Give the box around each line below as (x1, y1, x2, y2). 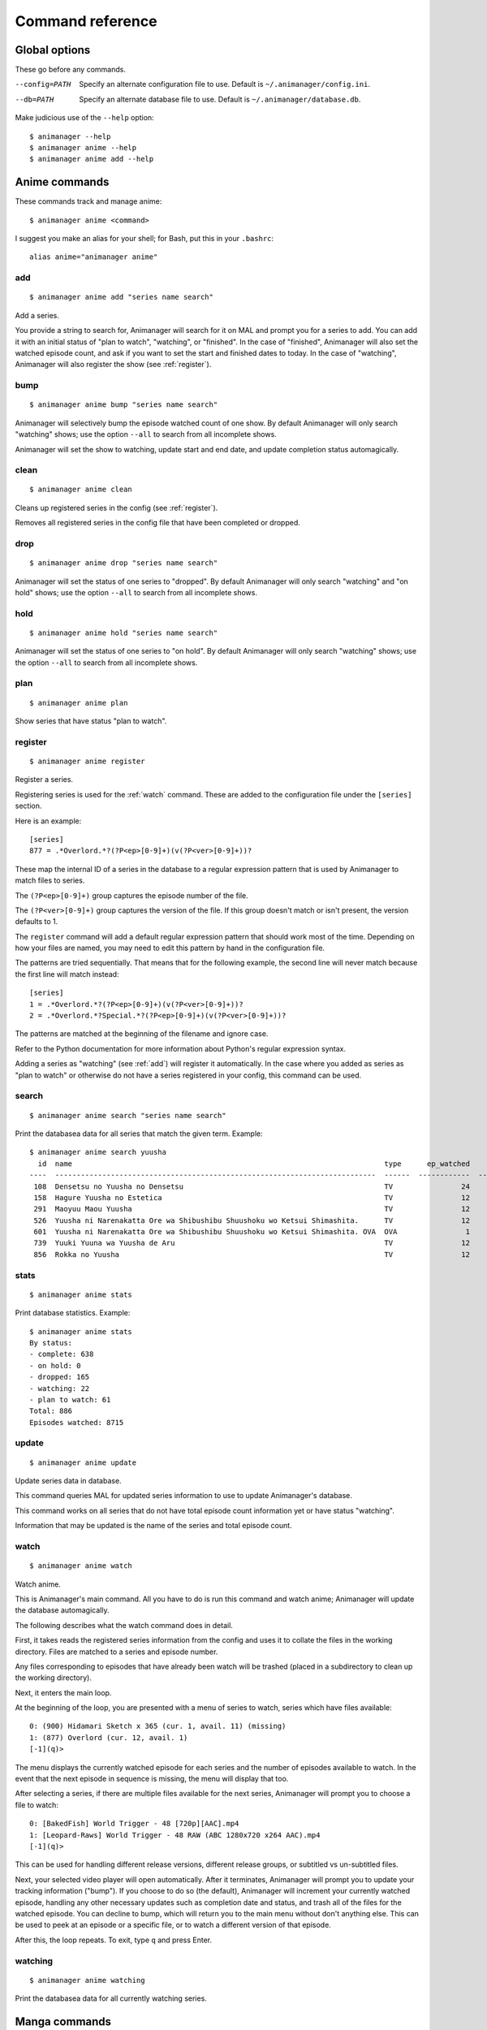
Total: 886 (29, 1406, 73, 1416)
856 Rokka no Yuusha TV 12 (33, 1250, 471, 1259)
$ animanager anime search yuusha (29, 1147, 166, 1157)
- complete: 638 (29, 1350, 94, 1359)
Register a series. (15, 775, 73, 784)
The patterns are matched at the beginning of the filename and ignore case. (15, 1029, 269, 1039)
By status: (29, 1338, 73, 1347)
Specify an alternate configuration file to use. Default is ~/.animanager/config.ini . (79, 80, 371, 89)
